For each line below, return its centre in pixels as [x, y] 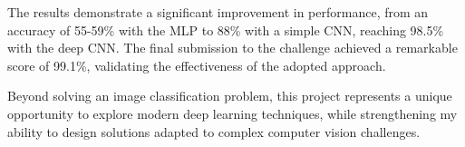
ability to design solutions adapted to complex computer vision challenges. [214, 131]
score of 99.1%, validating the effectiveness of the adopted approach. [197, 65]
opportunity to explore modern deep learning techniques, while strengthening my [232, 113]
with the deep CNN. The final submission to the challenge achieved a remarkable [232, 48]
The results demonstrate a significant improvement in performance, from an [218, 12]
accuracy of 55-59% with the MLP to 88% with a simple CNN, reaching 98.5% [226, 29]
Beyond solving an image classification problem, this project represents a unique [230, 96]
